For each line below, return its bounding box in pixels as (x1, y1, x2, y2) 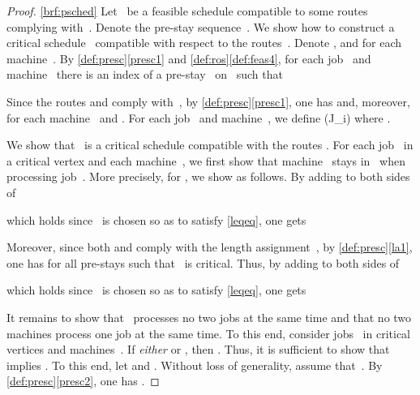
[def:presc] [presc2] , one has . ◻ (6, 372, 160, 389)
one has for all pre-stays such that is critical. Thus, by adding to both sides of (6, 254, 400, 271)
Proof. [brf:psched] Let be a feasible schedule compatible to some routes (6, 2, 368, 19)
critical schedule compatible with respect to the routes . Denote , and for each (6, 34, 402, 51)
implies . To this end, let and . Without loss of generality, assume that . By (6, 356, 383, 373)
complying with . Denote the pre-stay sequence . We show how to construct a (6, 18, 395, 35)
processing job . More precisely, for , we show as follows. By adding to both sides (6, 168, 410, 185)
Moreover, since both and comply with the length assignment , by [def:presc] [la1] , (6, 238, 413, 255)
